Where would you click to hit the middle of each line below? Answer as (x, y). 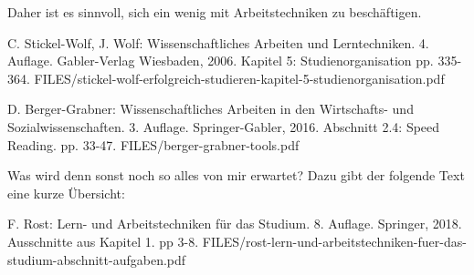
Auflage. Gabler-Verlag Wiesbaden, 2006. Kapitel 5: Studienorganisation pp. (221, 61)
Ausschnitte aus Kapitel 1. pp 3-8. (103, 241)
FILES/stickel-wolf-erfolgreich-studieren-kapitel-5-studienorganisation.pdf (239, 78)
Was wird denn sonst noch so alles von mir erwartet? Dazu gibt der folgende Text (236, 175)
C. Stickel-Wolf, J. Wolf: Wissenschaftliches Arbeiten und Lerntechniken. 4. (218, 42)
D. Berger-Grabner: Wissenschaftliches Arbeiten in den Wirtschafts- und (211, 109)
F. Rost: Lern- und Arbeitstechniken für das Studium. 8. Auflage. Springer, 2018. (235, 224)
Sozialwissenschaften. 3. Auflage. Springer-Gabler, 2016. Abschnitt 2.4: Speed (224, 126)
